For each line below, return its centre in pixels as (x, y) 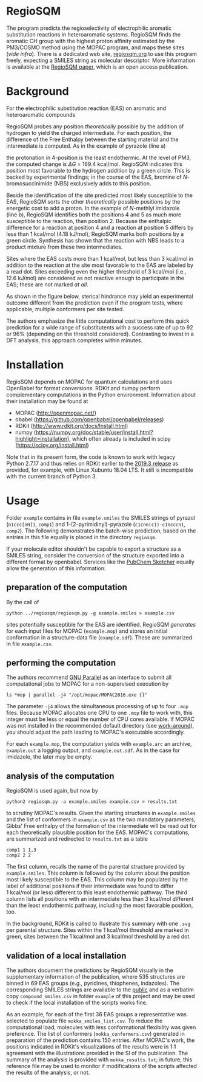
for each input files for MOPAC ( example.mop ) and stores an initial (87, 631)
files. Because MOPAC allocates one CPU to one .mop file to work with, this (99, 713)
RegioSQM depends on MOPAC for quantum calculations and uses (89, 382)
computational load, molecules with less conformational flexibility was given (101, 1027)
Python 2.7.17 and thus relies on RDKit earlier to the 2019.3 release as (92, 463)
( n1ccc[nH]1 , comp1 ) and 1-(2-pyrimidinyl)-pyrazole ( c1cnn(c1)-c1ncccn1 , (96, 524)
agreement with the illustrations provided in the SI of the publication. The (97, 1053)
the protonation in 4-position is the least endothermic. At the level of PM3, (99, 157)
